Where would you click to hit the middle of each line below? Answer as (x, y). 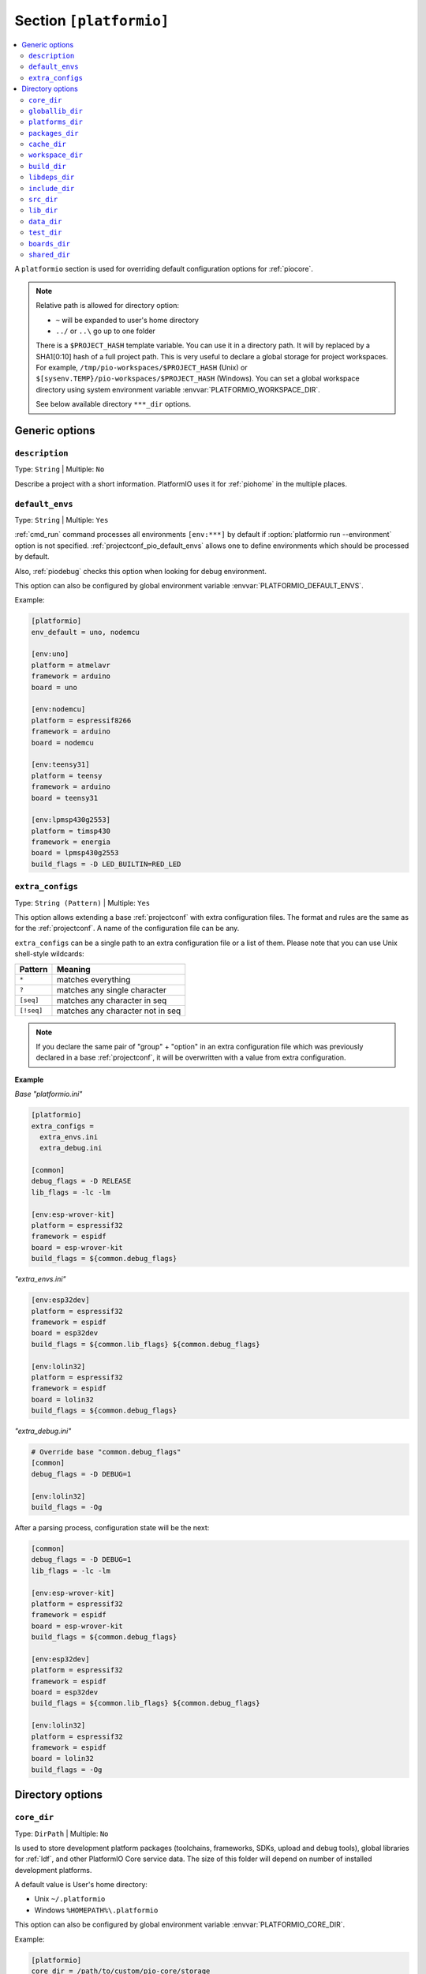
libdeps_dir (52, 177)
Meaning (73, 969)
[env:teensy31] (60, 765)
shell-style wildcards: (49, 954)
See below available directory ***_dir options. (114, 404)
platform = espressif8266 (81, 720)
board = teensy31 (65, 798)
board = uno (54, 687)
